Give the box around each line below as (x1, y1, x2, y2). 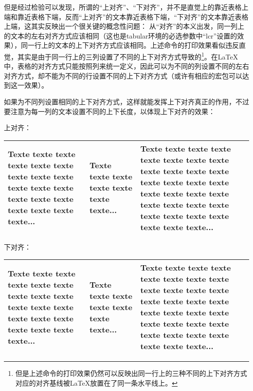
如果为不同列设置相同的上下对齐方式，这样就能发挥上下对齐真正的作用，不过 (4, 97, 249, 106)
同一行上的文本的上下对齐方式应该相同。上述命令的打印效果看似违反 (20, 40, 239, 50)
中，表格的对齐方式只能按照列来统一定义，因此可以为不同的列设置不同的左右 (4, 61, 249, 71)
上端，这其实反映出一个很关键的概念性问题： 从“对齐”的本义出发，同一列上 (4, 21, 244, 31)
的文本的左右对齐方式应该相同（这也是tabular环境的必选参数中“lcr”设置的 (4, 30, 237, 40)
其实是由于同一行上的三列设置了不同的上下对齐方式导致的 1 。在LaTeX (17, 50, 238, 61)
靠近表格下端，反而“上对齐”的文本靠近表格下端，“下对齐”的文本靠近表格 (17, 11, 249, 21)
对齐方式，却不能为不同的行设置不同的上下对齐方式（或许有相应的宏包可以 (4, 70, 242, 80)
